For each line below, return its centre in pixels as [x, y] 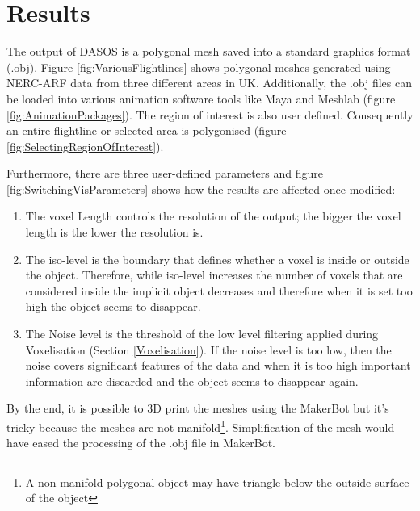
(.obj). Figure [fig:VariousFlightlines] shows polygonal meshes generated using [199, 67]
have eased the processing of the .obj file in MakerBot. [141, 443]
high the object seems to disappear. [113, 306]
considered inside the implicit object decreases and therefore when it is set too [219, 290]
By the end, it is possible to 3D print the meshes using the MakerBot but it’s [198, 408]
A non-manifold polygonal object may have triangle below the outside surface [217, 482]
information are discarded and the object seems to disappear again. [192, 381]
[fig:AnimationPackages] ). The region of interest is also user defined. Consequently [210, 114]
